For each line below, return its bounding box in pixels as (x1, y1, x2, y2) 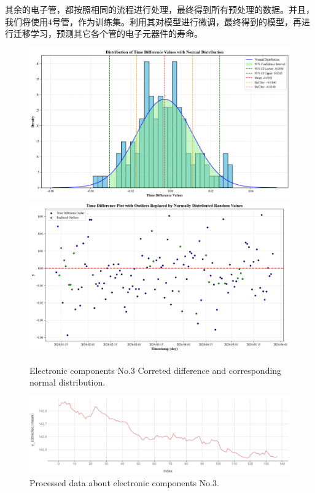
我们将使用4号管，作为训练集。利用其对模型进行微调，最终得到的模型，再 (5, 15, 301, 28)
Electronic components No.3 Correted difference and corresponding (29, 363, 282, 376)
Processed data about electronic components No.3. (29, 476, 219, 489)
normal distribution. (29, 376, 106, 389)
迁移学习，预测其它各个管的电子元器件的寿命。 (13, 27, 203, 40)
